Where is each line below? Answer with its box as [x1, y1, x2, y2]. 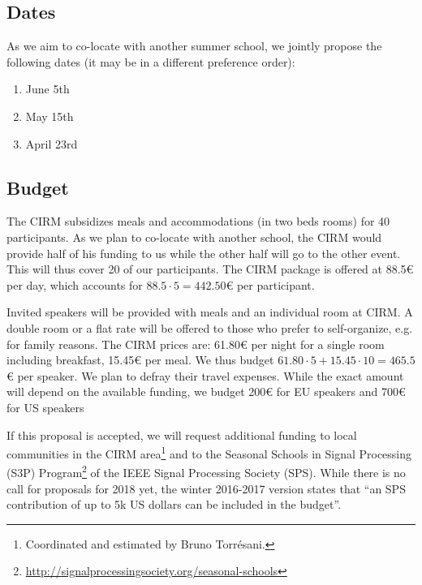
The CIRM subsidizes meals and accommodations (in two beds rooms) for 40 [6, 213, 390, 230]
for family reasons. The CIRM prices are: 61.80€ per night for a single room [6, 335, 385, 352]
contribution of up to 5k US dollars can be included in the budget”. [6, 496, 342, 513]
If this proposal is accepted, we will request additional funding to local [6, 426, 357, 443]
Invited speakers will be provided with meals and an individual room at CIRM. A [6, 303, 413, 320]
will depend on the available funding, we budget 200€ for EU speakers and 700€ [6, 383, 406, 400]
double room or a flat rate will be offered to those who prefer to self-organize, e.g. [6, 319, 413, 336]
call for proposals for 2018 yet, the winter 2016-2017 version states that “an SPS [6, 480, 406, 497]
